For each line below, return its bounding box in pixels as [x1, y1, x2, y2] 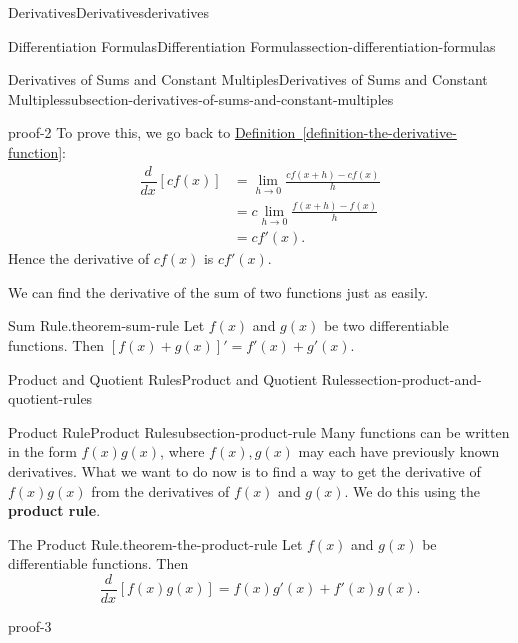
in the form [8, 441, 77, 462]
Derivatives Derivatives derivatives [8, 2, 210, 22]
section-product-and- [355, 368, 482, 389]
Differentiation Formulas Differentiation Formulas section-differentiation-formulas [8, 35, 496, 56]
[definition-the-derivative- [302, 122, 457, 143]
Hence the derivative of [8, 248, 150, 269]
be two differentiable [323, 315, 449, 336]
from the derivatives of [91, 480, 230, 501]
